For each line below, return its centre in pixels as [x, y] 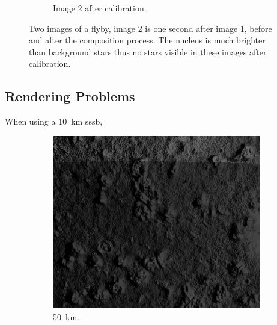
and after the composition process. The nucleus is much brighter [147, 40]
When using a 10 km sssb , [54, 121]
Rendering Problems [70, 96]
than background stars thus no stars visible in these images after [148, 51]
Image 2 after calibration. [100, 8]
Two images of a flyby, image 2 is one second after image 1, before [151, 28]
